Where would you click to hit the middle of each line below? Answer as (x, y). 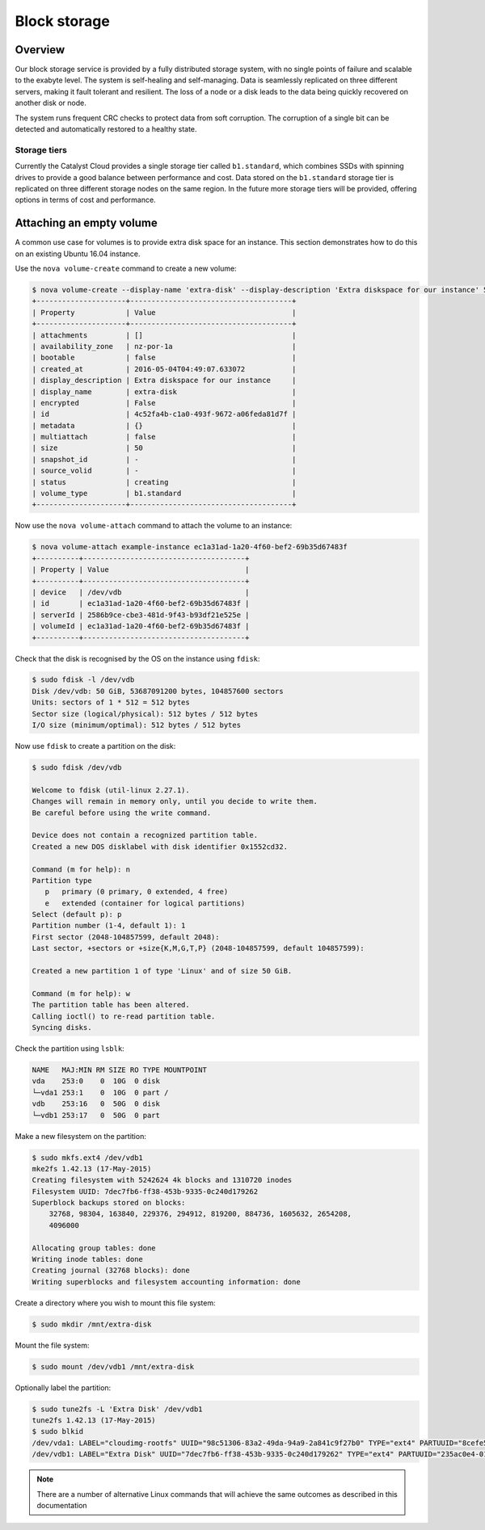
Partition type (62, 880)
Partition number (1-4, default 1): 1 (109, 926)
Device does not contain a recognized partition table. (145, 835)
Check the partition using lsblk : (70, 1048)
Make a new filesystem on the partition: (81, 1136)
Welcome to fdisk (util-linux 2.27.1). (111, 790)
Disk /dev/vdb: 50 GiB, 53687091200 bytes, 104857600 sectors (158, 691)
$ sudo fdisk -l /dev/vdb (83, 680)
